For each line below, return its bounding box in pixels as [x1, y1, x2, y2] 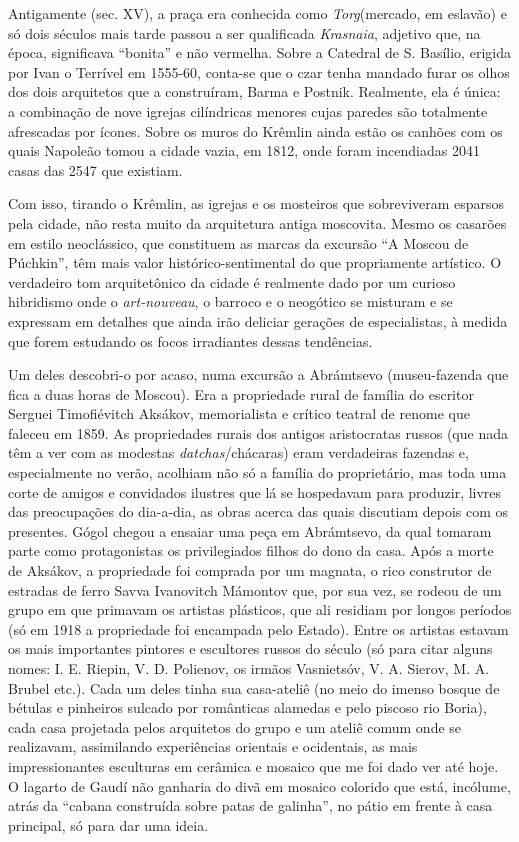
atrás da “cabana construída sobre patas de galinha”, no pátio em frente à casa [8, 795, 493, 816]
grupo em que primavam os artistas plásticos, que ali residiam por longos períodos [8, 599, 512, 620]
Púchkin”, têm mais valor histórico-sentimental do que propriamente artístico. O [8, 252, 502, 273]
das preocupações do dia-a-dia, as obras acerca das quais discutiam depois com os [8, 501, 509, 522]
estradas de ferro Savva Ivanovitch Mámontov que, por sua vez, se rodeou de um [8, 579, 502, 600]
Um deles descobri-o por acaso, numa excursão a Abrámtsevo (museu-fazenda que [8, 364, 509, 385]
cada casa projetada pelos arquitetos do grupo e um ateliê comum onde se [8, 716, 462, 737]
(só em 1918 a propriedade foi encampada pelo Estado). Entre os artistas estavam [8, 618, 509, 639]
